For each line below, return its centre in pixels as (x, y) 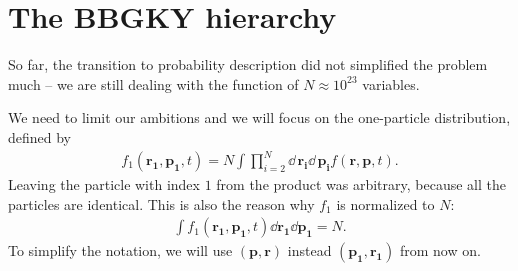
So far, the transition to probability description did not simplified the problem (248, 64)
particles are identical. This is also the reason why (161, 203)
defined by (40, 136)
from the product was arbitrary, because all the (361, 184)
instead (309, 250)
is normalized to (385, 203)
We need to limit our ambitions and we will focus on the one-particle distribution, (259, 117)
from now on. (440, 250)
